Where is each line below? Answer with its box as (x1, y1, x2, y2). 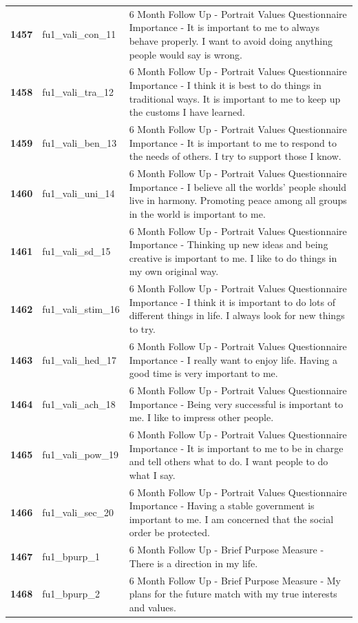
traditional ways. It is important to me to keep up (129, 91, 341, 105)
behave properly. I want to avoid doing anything (129, 33, 333, 48)
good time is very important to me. (129, 366, 278, 380)
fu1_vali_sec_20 (42, 504, 114, 519)
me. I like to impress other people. (129, 410, 274, 425)
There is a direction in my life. (129, 555, 258, 570)
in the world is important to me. (129, 206, 266, 221)
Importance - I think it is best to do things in (129, 77, 322, 92)
